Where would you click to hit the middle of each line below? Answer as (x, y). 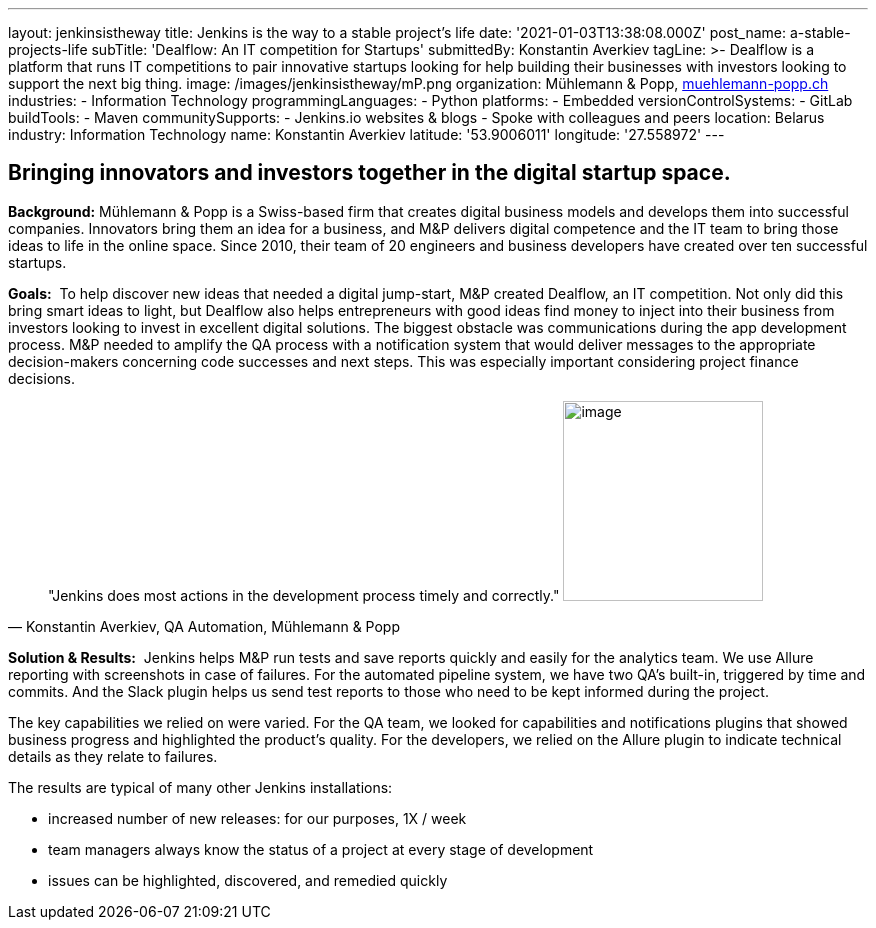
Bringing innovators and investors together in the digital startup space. (369, 173)
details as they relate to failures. (113, 756)
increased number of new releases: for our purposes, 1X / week (257, 818)
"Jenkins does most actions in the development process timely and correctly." (304, 595)
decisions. (41, 378)
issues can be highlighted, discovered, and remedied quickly (248, 880)
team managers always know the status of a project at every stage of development (321, 849)
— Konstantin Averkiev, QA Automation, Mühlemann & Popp (204, 626)
